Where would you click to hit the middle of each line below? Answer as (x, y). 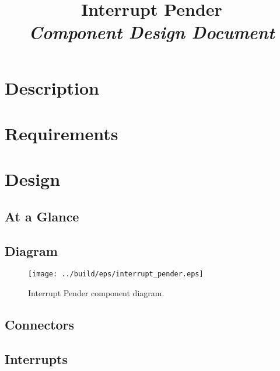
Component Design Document (152, 32)
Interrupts (36, 358)
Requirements (62, 133)
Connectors (40, 325)
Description (52, 87)
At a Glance (42, 216)
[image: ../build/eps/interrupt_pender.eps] (116, 274)
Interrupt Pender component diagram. (96, 293)
